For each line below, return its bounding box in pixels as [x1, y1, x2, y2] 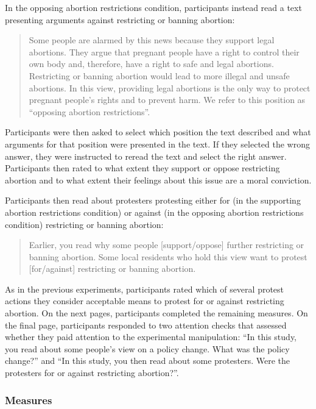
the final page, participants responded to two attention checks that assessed [5, 318, 287, 331]
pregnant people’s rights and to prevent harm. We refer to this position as [29, 93, 306, 106]
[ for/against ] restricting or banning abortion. [29, 262, 196, 275]
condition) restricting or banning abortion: [5, 218, 164, 230]
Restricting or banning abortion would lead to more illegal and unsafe [29, 69, 290, 82]
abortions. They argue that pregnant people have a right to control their [29, 45, 300, 58]
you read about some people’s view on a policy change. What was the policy [5, 342, 290, 355]
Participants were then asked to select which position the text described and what [5, 126, 311, 138]
